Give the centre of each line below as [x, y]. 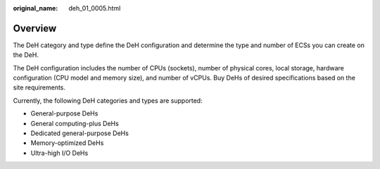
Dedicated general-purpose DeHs [80, 133]
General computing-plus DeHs [75, 123]
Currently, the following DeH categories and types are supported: [108, 100]
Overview [35, 28]
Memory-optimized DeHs [67, 143]
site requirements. [39, 87]
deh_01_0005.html [95, 8]
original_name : [36, 8]
